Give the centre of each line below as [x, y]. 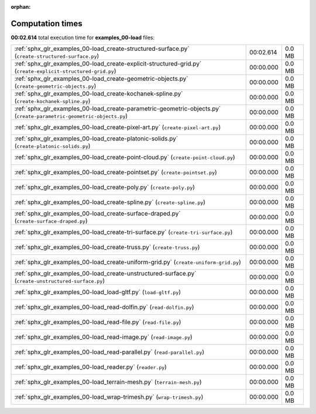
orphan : [21, 7]
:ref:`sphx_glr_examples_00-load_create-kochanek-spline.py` [99, 94]
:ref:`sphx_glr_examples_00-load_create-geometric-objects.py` [101, 79]
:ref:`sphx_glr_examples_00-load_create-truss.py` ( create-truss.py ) [107, 247]
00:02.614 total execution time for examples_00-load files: [83, 37]
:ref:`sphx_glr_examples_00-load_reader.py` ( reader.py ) [90, 367]
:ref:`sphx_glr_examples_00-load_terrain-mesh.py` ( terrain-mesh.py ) [108, 382]
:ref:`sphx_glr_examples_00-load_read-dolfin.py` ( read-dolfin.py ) [104, 307]
